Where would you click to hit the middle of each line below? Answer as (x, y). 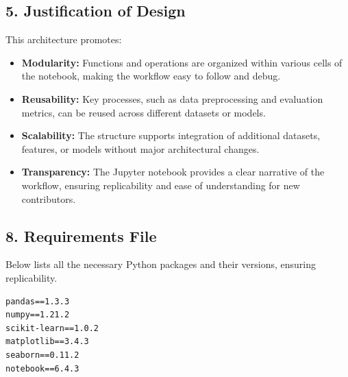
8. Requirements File (81, 235)
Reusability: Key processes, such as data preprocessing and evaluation (172, 98)
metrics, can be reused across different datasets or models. (144, 112)
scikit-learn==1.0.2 (52, 328)
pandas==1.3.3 (38, 301)
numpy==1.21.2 (38, 315)
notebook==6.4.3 (42, 368)
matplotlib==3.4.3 (47, 342)
